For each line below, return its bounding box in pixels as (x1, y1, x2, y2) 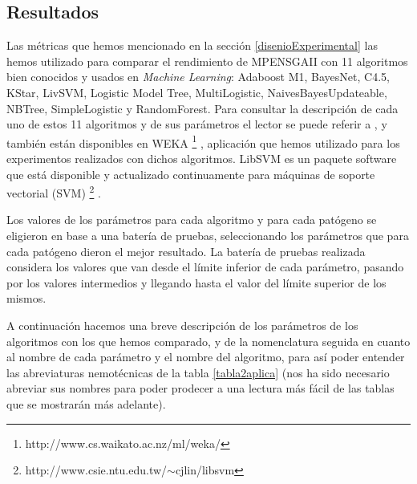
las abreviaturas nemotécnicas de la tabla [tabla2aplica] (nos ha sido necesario (6, 364, 390, 380)
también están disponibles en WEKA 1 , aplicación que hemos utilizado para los (6, 132, 400, 151)
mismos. (6, 290, 47, 307)
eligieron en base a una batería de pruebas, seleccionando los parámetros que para (6, 227, 409, 244)
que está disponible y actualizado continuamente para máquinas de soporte (6, 165, 375, 182)
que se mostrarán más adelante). (6, 395, 166, 412)
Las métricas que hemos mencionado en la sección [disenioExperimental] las (6, 37, 378, 54)
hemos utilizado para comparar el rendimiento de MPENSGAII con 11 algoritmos (6, 52, 408, 69)
